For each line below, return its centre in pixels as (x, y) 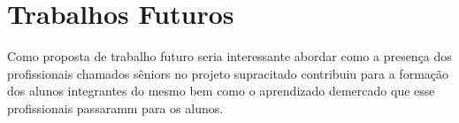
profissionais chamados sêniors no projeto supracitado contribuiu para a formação (228, 73)
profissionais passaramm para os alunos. (115, 108)
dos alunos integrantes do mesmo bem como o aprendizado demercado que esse (221, 91)
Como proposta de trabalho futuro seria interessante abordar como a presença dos (229, 56)
